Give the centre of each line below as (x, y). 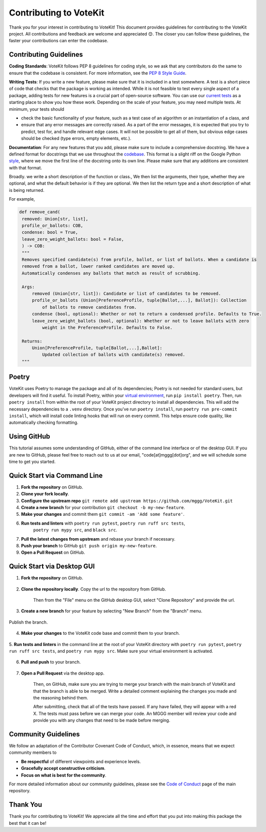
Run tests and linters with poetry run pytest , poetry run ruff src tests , (103, 523)
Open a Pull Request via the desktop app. (63, 673)
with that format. (25, 168)
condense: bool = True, (50, 232)
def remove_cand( (40, 212)
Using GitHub (30, 436)
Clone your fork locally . (45, 494)
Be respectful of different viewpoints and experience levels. (81, 761)
